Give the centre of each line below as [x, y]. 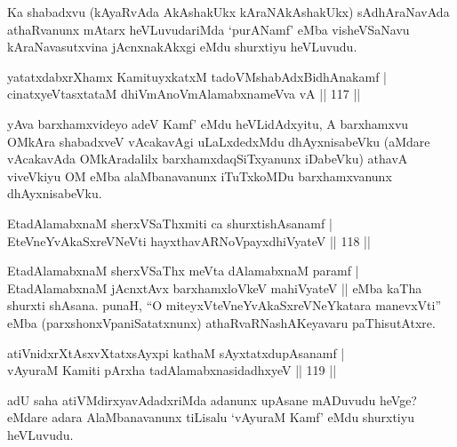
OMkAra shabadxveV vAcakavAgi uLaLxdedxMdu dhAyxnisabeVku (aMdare [219, 141]
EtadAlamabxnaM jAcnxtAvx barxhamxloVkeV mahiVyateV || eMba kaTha [215, 287]
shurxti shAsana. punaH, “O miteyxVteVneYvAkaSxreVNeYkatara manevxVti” [224, 305]
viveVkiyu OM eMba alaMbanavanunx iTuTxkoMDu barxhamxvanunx [200, 176]
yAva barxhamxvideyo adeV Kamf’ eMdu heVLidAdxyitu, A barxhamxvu [208, 123]
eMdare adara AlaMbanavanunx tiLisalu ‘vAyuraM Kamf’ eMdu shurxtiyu [211, 417]
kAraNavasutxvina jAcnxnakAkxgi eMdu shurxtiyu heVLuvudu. [182, 47]
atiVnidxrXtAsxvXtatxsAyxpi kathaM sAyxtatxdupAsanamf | [176, 352]
